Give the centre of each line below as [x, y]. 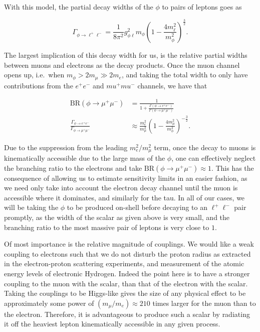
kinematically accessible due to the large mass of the [85, 158]
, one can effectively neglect [214, 158]
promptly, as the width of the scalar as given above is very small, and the [117, 217]
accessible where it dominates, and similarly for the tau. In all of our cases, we [124, 197]
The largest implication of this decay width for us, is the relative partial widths [126, 54]
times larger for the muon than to [204, 303]
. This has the [232, 168]
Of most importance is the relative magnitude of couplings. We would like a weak [129, 244]
